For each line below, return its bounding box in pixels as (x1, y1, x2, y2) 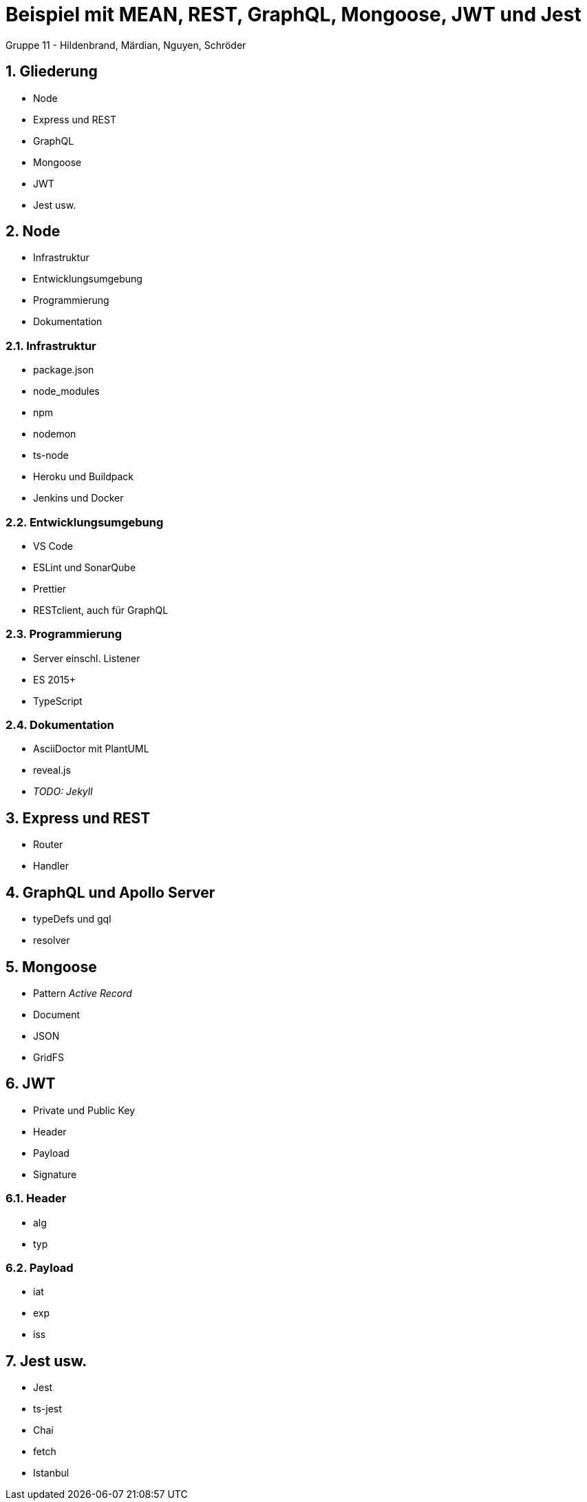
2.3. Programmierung (6, 627, 122, 641)
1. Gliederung (6, 63, 98, 81)
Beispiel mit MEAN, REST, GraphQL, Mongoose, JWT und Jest (6, 3, 581, 26)
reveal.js (33, 764, 71, 776)
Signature (33, 1168, 77, 1180)
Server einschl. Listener (33, 652, 140, 664)
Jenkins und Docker (33, 492, 124, 504)
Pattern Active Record (33, 987, 132, 999)
